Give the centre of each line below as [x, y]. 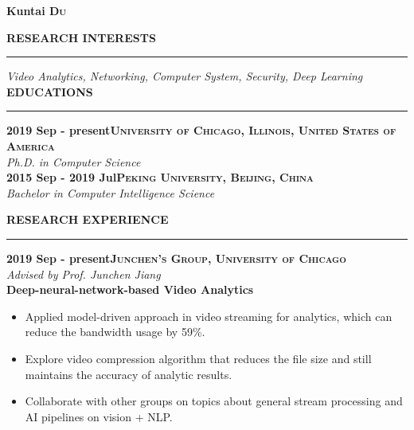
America [31, 145]
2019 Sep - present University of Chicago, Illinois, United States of [201, 130]
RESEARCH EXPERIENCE [88, 219]
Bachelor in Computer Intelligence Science [111, 192]
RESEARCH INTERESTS [81, 37]
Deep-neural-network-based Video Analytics [130, 289]
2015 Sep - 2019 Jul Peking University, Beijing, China [160, 177]
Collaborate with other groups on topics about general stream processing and [214, 401]
